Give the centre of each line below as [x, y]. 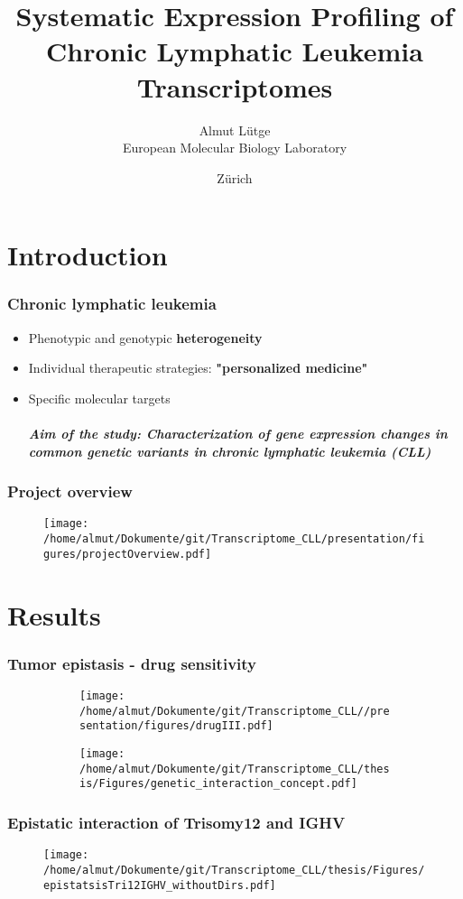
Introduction [88, 255]
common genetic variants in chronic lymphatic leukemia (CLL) [230, 451]
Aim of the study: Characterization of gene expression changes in [238, 434]
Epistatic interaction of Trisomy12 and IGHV [176, 822]
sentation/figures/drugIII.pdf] [176, 726]
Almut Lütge [235, 130]
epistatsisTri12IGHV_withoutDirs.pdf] [160, 885]
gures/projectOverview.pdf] [128, 554]
